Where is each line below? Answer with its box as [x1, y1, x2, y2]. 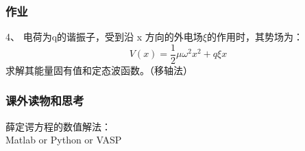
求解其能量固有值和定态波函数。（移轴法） [5, 62, 193, 77]
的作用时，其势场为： [206, 30, 303, 44]
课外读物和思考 [5, 92, 84, 109]
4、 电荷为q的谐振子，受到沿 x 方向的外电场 [5, 30, 203, 44]
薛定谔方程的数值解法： [5, 119, 111, 133]
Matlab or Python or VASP [5, 132, 122, 147]
